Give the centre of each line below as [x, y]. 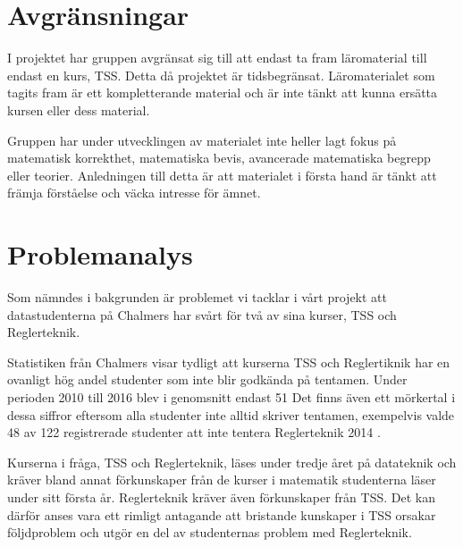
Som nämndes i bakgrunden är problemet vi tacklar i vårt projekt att [198, 297]
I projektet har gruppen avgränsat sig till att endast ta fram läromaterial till [217, 58]
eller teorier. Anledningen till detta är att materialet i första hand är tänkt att [222, 175]
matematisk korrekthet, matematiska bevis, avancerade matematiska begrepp [219, 158]
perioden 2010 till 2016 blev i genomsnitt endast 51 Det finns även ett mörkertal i [231, 396]
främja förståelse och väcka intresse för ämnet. [134, 193]
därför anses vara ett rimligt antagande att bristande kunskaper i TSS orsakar [222, 514]
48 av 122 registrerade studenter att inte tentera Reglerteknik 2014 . [194, 432]
